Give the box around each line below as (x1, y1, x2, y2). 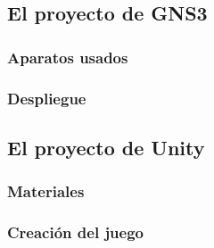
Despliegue (7, 87, 86, 109)
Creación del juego (7, 221, 144, 244)
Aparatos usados (7, 45, 128, 68)
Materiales (7, 180, 85, 203)
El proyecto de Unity (7, 133, 205, 161)
